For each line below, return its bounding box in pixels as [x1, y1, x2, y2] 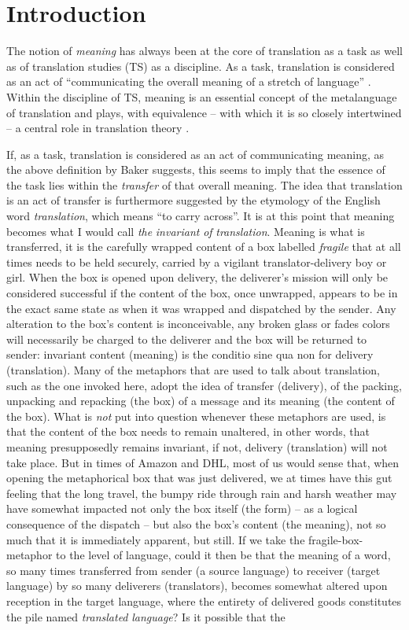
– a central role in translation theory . [6, 120, 190, 136]
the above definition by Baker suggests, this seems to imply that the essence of [6, 161, 385, 178]
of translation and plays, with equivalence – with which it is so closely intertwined [6, 104, 402, 120]
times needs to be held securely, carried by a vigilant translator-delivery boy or [6, 253, 387, 270]
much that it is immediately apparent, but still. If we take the [6, 531, 305, 547]
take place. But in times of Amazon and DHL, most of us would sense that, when [6, 454, 400, 470]
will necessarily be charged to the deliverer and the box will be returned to [6, 330, 367, 347]
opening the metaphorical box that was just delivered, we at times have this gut [6, 470, 392, 486]
